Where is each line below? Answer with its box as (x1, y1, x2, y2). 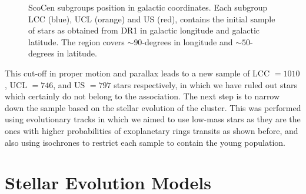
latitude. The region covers (28, 35, 125, 48)
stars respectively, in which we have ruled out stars (114, 78, 297, 91)
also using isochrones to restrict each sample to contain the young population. (5, 136, 285, 148)
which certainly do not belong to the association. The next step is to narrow (5, 90, 280, 102)
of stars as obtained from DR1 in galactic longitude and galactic (28, 24, 260, 36)
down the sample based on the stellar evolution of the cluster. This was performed (5, 101, 301, 113)
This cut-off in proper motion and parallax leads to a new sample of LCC (5, 66, 270, 79)
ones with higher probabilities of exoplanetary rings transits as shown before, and (5, 124, 298, 136)
